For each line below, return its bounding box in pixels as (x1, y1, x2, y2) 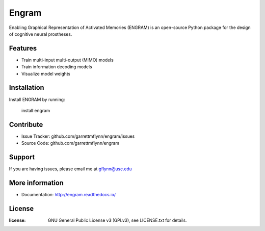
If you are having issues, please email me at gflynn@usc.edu (9, 166, 132, 172)
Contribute (9, 120, 43, 128)
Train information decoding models (21, 64, 93, 70)
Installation (9, 83, 44, 92)
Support (9, 153, 35, 161)
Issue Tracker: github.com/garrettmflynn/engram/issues (21, 133, 135, 139)
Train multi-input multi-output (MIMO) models (21, 57, 114, 63)
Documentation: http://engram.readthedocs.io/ (21, 192, 116, 198)
